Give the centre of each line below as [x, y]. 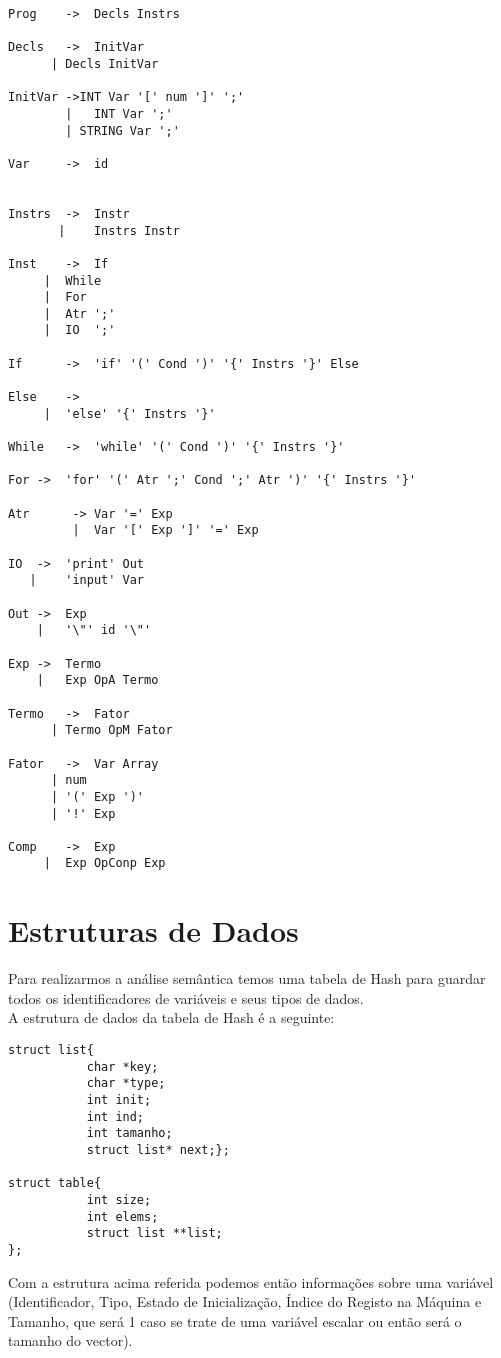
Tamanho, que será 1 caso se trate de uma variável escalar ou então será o [235, 1320]
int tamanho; [129, 1133]
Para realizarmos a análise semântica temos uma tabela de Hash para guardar [247, 978]
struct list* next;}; [158, 1149]
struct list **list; [154, 1233]
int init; [119, 1100]
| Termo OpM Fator [111, 730]
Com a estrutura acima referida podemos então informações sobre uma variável [251, 1281]
